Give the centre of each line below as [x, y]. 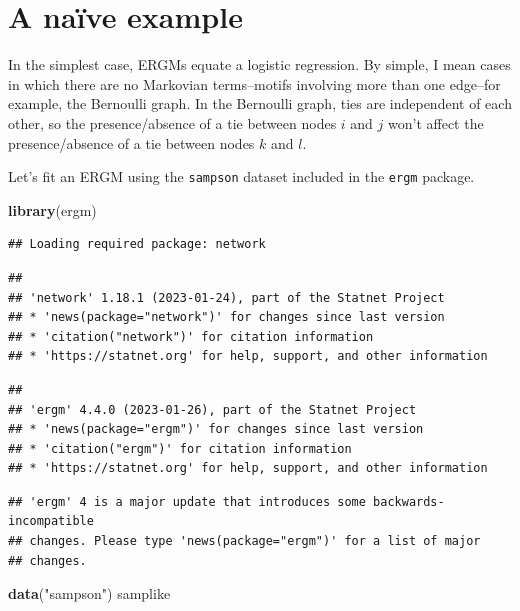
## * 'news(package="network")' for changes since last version [226, 317]
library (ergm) [52, 209]
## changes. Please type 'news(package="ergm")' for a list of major [244, 541]
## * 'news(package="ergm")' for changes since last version [216, 429]
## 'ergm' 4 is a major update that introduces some [187, 501]
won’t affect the [436, 122]
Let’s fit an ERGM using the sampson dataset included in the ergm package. [241, 176]
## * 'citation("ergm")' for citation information [180, 448]
